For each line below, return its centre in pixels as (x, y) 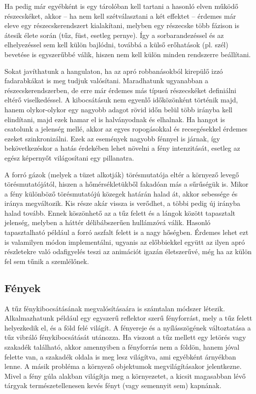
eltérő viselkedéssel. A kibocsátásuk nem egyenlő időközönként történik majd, (121, 100)
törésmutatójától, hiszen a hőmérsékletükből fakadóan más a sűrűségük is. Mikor (127, 184)
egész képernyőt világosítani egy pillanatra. (69, 157)
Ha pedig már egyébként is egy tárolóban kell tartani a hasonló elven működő (121, 6)
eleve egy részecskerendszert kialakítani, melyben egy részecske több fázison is (122, 25)
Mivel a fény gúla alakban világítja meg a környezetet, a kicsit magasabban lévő (125, 376)
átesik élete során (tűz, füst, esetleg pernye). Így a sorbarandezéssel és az (114, 35)
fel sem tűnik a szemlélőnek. (47, 261)
